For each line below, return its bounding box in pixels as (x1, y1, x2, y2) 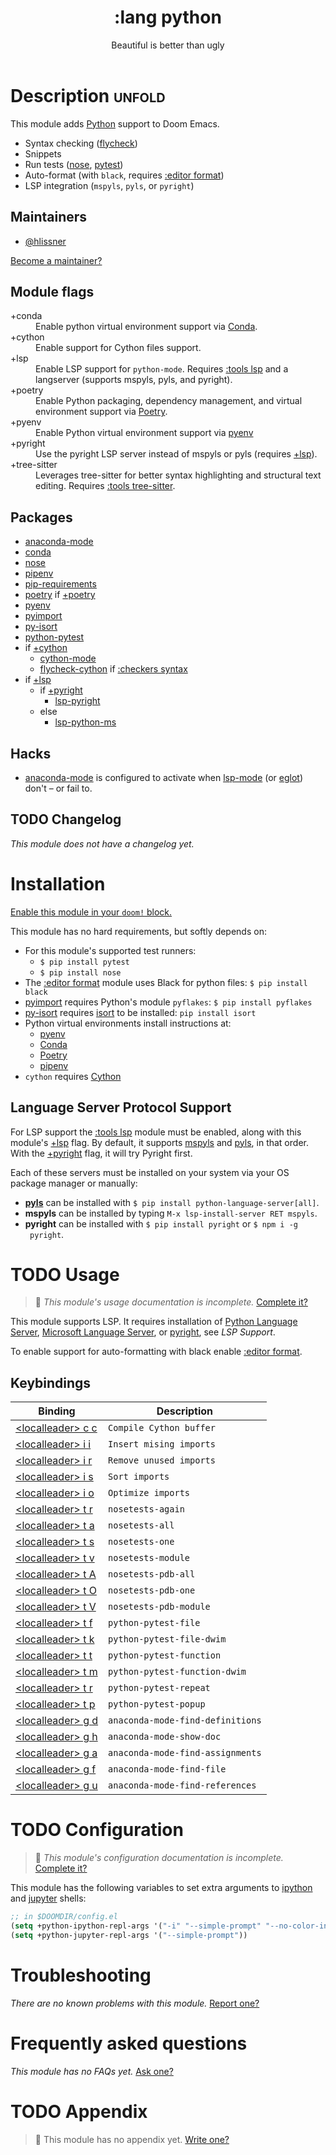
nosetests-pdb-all (108, 1569, 196, 1580)
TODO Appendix (10, 2100, 148, 2123)
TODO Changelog (10, 811, 122, 828)
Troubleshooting (10, 1964, 152, 1986)
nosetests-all (108, 1520, 175, 1531)
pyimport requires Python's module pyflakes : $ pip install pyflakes (24, 996, 313, 1008)
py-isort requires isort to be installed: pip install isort (24, 1006, 257, 1018)
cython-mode (39, 652, 97, 665)
